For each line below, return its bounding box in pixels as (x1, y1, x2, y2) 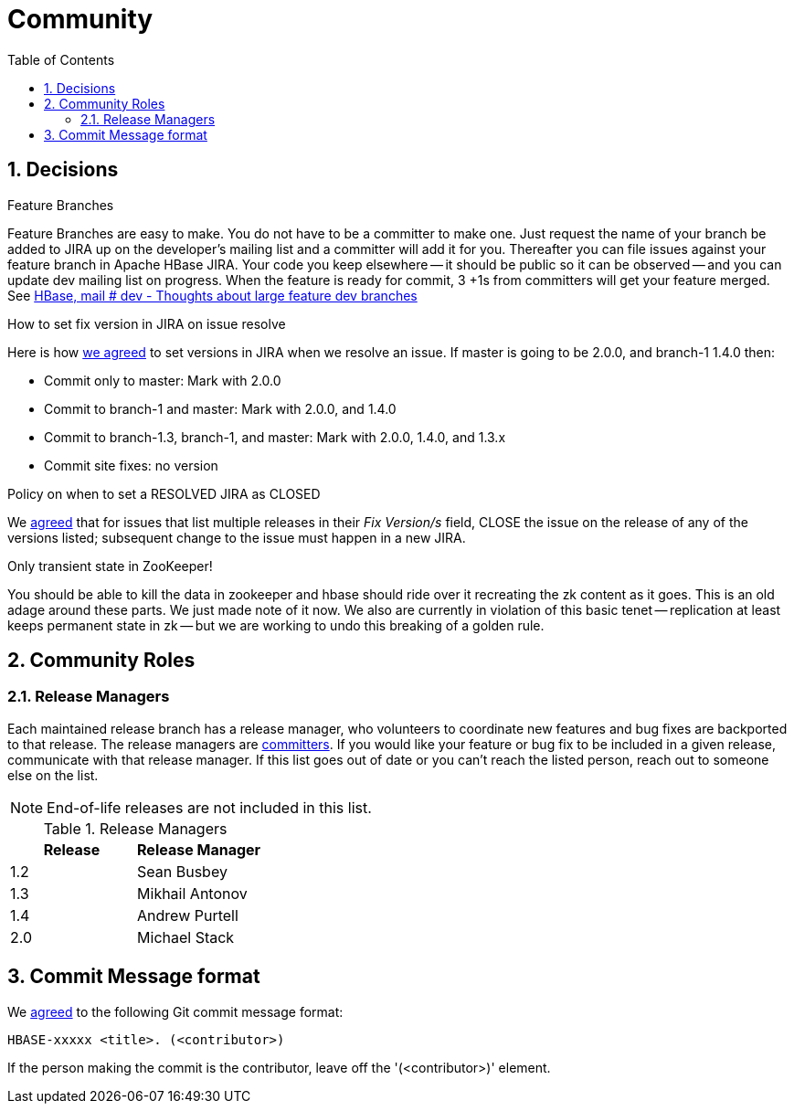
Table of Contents (7, 51, 115, 68)
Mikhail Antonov (137, 884, 248, 903)
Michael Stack (137, 927, 235, 947)
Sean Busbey (137, 862, 228, 881)
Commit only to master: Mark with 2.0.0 (44, 372, 281, 388)
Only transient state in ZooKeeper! (7, 557, 213, 574)
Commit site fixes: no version (44, 457, 218, 473)
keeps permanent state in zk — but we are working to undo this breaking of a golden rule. (7, 617, 545, 633)
